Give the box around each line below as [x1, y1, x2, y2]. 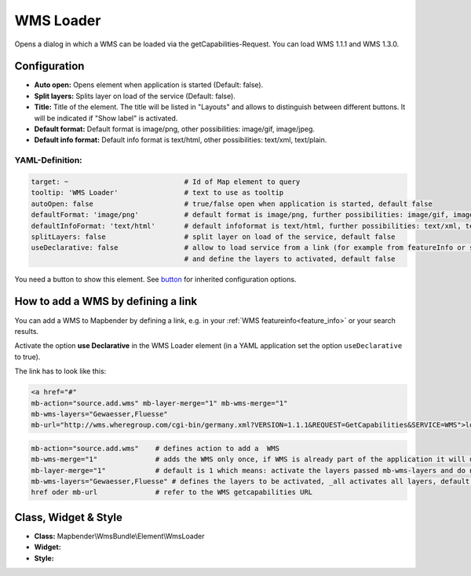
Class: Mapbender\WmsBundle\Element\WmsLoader [34, 531, 205, 541]
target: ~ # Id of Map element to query [31, 177, 301, 186]
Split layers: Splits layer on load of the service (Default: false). [34, 91, 235, 101]
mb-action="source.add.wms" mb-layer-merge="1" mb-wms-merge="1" [31, 398, 288, 408]
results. [14, 326, 39, 336]
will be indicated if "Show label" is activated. [34, 113, 178, 123]
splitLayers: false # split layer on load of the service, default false [31, 232, 396, 241]
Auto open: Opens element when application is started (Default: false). [34, 80, 264, 90]
